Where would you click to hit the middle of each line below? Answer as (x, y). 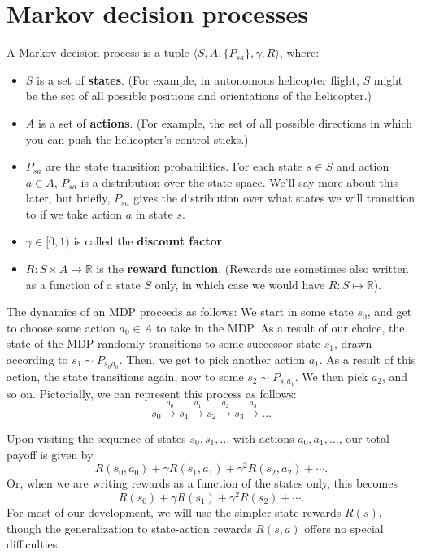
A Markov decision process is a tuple (98, 52)
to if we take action (74, 213)
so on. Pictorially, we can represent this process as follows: (152, 393)
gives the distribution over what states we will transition (274, 198)
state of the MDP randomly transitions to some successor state (164, 343)
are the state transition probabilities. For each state (174, 166)
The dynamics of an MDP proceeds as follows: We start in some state (180, 312)
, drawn (353, 343)
